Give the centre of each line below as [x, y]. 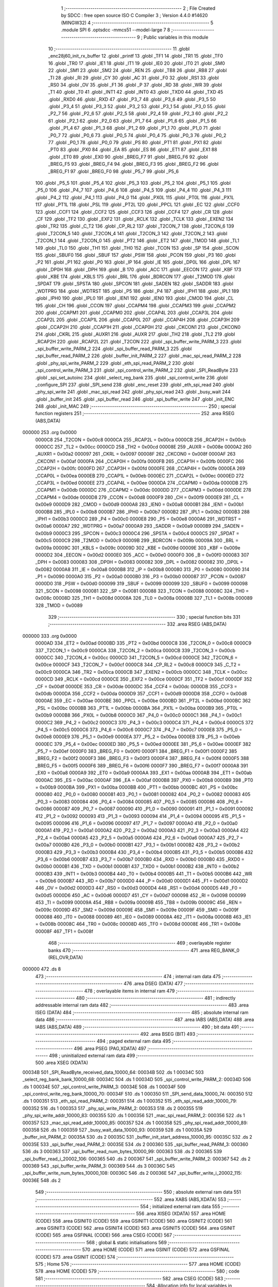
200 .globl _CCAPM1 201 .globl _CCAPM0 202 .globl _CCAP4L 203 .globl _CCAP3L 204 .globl [134, 313]
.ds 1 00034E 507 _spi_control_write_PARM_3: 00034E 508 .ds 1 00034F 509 [104, 1087]
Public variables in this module [176, 37]
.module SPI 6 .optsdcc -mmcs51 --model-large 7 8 [116, 30]
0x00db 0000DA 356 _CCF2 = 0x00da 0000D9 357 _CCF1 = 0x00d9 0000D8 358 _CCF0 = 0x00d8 [141, 693]
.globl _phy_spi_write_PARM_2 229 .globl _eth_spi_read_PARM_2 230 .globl [115, 363]
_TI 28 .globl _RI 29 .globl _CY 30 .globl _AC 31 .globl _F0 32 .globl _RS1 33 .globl [133, 78]
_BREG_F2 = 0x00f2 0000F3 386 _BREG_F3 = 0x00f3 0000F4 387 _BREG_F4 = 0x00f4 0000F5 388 [142, 758]
